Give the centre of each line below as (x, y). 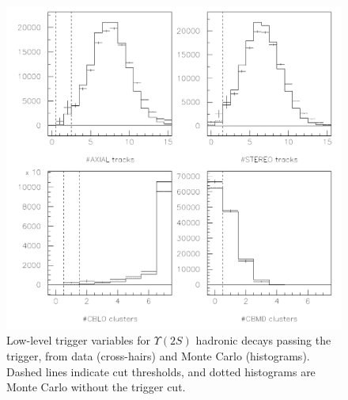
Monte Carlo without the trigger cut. (96, 387)
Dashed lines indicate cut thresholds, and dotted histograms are (161, 371)
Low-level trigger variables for (79, 340)
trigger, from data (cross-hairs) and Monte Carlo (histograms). (158, 356)
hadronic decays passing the (263, 340)
